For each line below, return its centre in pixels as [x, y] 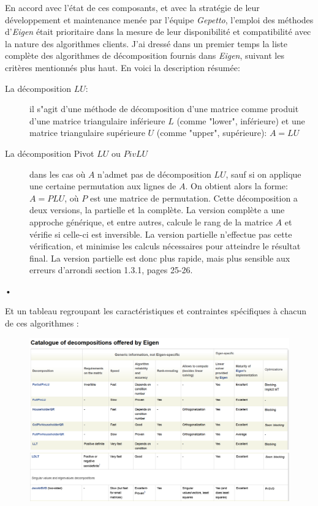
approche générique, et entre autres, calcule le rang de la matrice [151, 221]
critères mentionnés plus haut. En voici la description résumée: [123, 67]
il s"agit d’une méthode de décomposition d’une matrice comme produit [164, 109]
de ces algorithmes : [42, 323]
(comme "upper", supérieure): [212, 133]
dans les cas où [58, 174]
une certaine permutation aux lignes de [103, 186]
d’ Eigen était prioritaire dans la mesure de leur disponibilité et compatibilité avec [158, 32]
